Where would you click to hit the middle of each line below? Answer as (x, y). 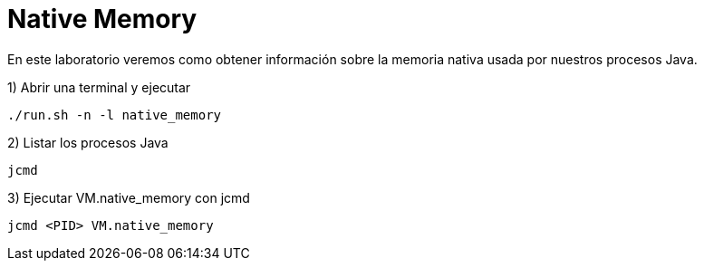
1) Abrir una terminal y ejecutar (99, 87)
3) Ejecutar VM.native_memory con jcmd (129, 197)
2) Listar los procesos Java (88, 142)
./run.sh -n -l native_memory (115, 115)
